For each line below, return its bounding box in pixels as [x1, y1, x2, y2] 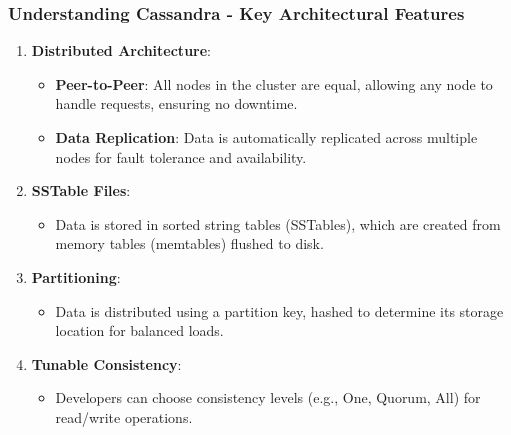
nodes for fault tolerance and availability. [55, 146, 307, 167]
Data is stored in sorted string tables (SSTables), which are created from [55, 213, 501, 234]
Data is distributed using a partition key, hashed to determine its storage [55, 300, 504, 321]
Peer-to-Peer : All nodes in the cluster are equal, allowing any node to [55, 73, 493, 94]
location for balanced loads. [55, 320, 224, 341]
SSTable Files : [31, 180, 131, 201]
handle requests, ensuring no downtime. [55, 93, 298, 114]
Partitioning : [31, 266, 121, 287]
